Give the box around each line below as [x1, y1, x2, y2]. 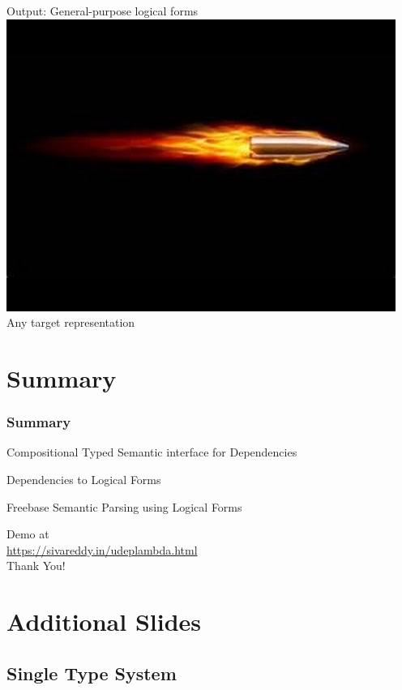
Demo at [6, 525, 49, 542]
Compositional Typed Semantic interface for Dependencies [6, 444, 297, 461]
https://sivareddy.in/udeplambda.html [6, 541, 198, 558]
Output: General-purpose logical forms [6, 2, 199, 19]
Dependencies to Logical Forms [6, 470, 161, 487]
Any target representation [6, 314, 135, 331]
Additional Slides [6, 605, 202, 638]
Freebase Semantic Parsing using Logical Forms [6, 498, 242, 515]
